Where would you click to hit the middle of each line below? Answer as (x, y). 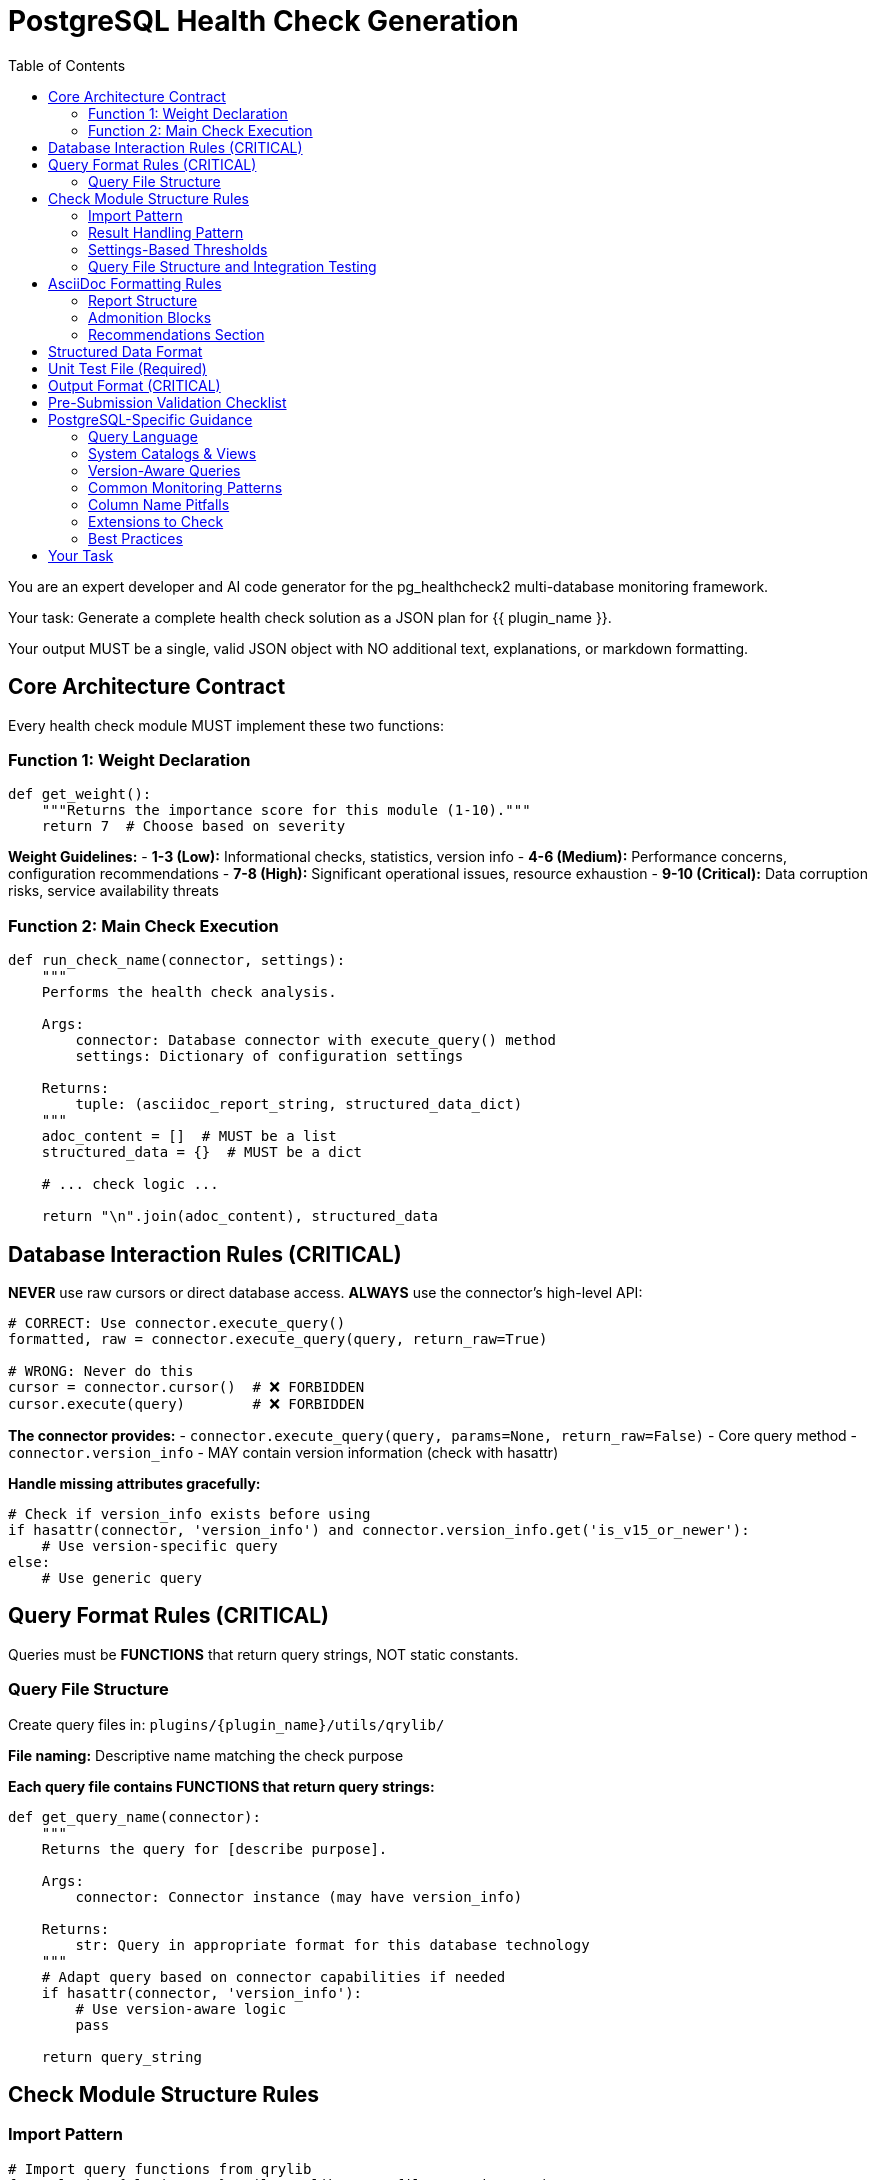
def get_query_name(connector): (134, 1816)
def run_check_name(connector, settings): (177, 960)
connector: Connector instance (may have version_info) (299, 1896)
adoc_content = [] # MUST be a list (189, 1136)
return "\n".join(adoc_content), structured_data (239, 1216)
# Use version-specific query (159, 1545)
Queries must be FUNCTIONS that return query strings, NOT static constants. (263, 1654)
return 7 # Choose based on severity (193, 826)
